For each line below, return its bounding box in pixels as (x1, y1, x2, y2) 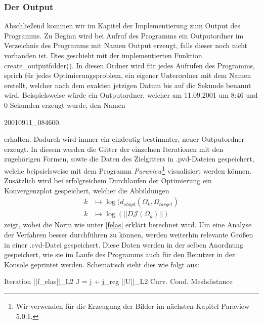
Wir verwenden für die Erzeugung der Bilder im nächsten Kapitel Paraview (16, 301, 250, 311)
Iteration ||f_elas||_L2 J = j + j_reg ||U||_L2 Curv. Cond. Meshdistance (4, 276, 233, 287)
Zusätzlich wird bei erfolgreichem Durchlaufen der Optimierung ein (4, 175, 212, 186)
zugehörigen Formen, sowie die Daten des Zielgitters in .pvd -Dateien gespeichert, (4, 153, 254, 164)
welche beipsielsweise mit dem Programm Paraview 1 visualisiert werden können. (4, 164, 251, 176)
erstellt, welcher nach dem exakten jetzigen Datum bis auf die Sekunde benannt (4, 79, 251, 90)
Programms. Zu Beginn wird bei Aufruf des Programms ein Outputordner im (4, 30, 244, 40)
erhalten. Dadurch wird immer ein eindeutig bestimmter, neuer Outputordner (4, 134, 245, 144)
